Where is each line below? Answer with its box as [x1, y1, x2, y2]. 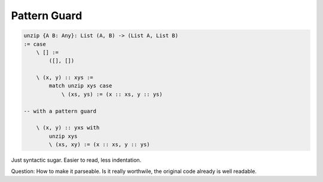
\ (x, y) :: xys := [36, 74, 94, 81]
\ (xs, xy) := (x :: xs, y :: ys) [48, 141, 150, 148]
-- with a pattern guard [23, 108, 97, 114]
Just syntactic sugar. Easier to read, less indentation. [11, 156, 142, 164]
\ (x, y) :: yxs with [36, 125, 100, 131]
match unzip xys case [48, 83, 112, 89]
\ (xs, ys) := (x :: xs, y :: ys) [61, 90, 163, 98]
